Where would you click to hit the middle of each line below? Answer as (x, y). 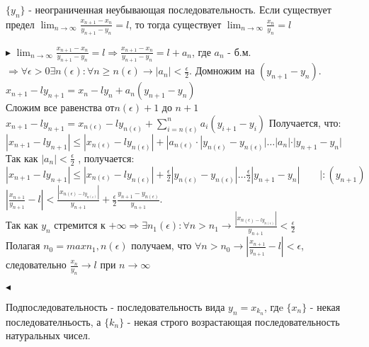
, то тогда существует (175, 24)
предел (20, 24)
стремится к (80, 225)
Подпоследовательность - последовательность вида (115, 306)
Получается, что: (305, 122)
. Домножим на (222, 70)
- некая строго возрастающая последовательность (233, 321)
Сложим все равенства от (60, 107)
